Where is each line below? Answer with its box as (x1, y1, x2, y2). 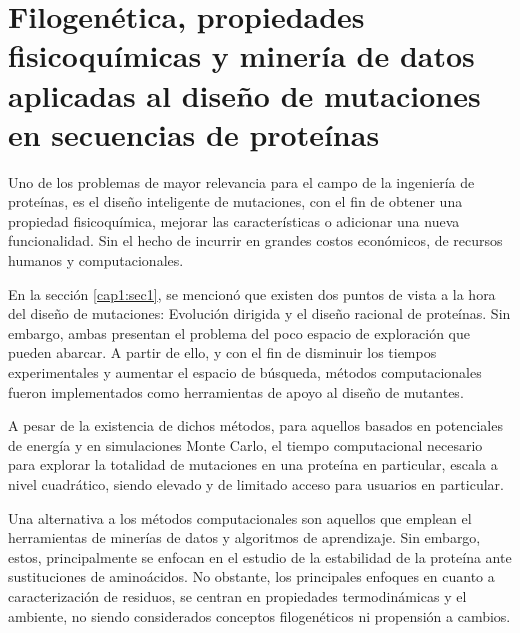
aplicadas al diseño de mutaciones (8, 74, 481, 115)
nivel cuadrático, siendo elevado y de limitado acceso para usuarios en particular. (8, 474, 504, 494)
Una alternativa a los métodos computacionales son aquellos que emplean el (8, 507, 472, 528)
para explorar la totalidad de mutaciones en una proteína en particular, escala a (8, 454, 498, 475)
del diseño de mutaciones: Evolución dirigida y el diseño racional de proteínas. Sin (8, 303, 511, 324)
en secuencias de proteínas (8, 113, 380, 154)
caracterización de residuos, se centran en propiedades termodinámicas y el (8, 585, 467, 606)
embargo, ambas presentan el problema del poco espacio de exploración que (8, 322, 470, 343)
